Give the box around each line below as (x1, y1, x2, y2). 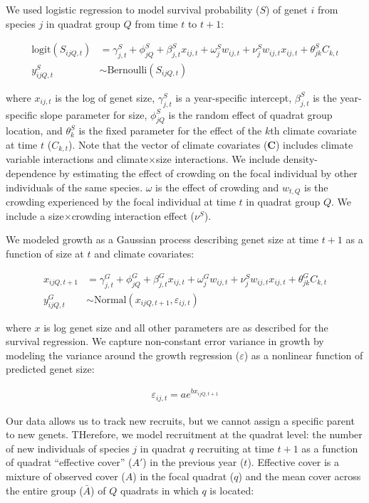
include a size (6, 208, 64, 223)
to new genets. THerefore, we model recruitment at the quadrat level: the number (6, 427, 363, 442)
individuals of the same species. (6, 179, 143, 194)
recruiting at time (197, 440, 274, 455)
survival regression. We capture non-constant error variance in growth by (6, 334, 324, 349)
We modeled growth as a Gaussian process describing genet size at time (6, 232, 318, 247)
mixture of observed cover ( (6, 469, 125, 484)
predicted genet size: (6, 361, 95, 376)
